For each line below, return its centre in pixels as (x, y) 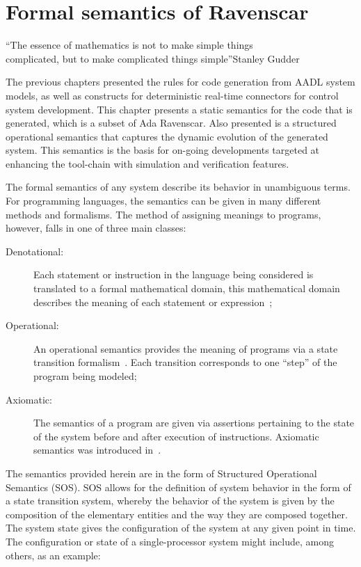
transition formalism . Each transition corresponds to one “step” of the (185, 362)
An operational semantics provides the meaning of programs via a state (186, 348)
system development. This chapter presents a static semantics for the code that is (179, 109)
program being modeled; (85, 376)
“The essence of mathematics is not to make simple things (129, 45)
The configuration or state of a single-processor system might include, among (170, 541)
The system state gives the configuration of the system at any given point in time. (181, 528)
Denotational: (35, 251)
